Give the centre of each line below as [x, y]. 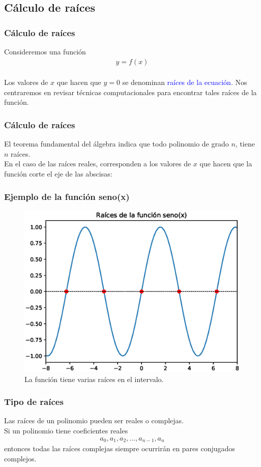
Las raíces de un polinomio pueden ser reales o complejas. [94, 420]
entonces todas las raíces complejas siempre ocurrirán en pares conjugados [120, 448]
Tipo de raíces [34, 402]
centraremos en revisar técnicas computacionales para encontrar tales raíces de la [130, 92]
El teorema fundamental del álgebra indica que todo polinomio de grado [117, 144]
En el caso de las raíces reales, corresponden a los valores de [98, 164]
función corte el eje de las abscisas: [58, 173]
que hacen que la [226, 164]
